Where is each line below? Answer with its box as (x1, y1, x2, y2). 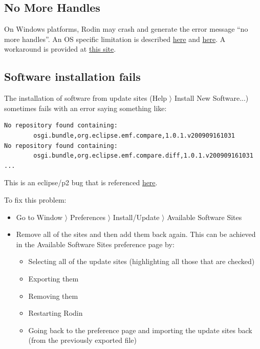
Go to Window (16, 211, 63, 222)
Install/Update (113, 211, 160, 222)
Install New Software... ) (174, 93, 249, 103)
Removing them (28, 290, 78, 301)
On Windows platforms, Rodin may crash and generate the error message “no (4, 24, 248, 34)
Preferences (70, 211, 106, 222)
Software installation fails (4, 69, 141, 84)
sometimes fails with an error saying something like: (4, 102, 167, 113)
